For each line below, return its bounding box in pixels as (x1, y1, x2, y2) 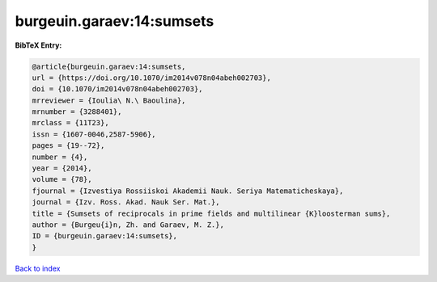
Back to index (15, 263, 61, 273)
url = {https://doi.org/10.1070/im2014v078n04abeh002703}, (32, 73, 271, 82)
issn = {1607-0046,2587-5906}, (32, 129, 157, 139)
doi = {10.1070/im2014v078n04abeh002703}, (32, 85, 203, 94)
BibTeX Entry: (15, 40, 62, 50)
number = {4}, (32, 152, 88, 162)
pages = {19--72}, (32, 141, 105, 150)
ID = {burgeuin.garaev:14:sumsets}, (32, 231, 178, 241)
